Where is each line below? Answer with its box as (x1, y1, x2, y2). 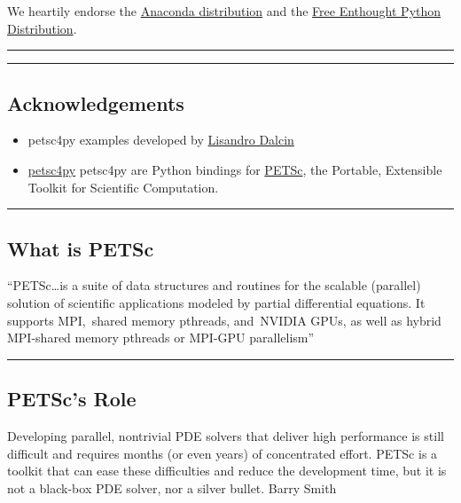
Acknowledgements (7, 89, 184, 116)
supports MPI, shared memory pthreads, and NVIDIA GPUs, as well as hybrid (7, 310, 441, 329)
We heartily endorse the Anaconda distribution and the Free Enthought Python (7, 2, 441, 20)
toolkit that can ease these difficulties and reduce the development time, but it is (7, 461, 447, 480)
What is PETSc (7, 234, 154, 262)
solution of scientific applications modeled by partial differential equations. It (7, 293, 426, 311)
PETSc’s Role (7, 385, 137, 413)
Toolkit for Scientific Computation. (27, 177, 219, 196)
